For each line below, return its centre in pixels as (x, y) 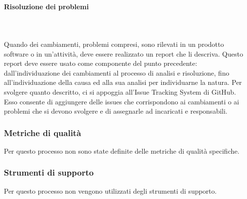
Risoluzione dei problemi (47, 6)
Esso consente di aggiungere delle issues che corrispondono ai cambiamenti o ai (122, 101)
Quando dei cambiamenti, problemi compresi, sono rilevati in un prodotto (114, 44)
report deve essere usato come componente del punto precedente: (101, 63)
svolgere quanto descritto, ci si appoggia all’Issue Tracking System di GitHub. (120, 91)
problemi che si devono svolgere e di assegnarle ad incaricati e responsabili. (116, 111)
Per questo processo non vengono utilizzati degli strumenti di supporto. (110, 190)
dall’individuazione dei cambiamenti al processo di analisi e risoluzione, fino (117, 72)
